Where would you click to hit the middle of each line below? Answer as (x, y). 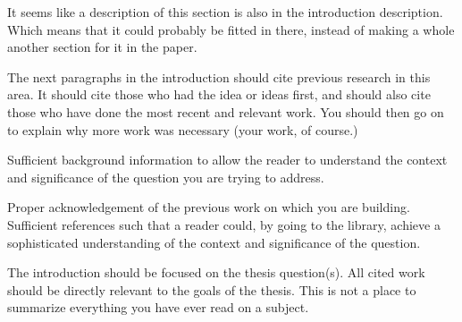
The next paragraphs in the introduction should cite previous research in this (219, 76)
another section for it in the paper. (102, 47)
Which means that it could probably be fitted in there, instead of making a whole (231, 29)
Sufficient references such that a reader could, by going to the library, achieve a (224, 224)
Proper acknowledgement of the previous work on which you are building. (209, 207)
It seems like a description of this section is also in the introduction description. (225, 12)
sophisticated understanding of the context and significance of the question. (214, 242)
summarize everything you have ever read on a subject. (158, 307)
